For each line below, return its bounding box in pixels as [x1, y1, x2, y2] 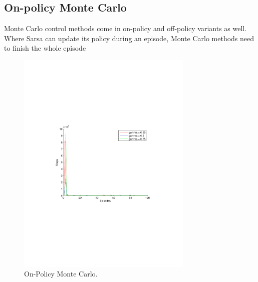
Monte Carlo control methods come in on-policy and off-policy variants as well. [4, 23, 247, 34]
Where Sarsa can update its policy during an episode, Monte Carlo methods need [4, 33, 254, 43]
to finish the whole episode [4, 43, 86, 53]
